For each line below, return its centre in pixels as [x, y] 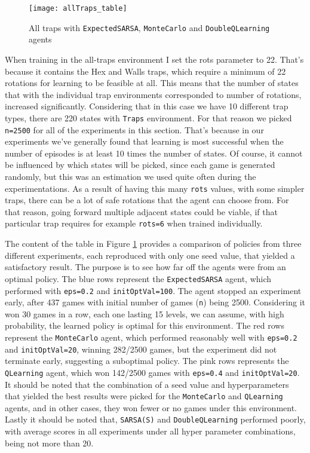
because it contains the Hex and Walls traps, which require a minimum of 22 [145, 71]
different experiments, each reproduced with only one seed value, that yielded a [150, 255]
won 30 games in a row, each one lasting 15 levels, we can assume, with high [145, 313]
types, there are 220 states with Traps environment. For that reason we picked [148, 117]
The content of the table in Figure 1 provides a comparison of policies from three [153, 244]
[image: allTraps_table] [78, 8]
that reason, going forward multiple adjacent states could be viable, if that [141, 211]
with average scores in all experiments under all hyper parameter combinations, [150, 431]
